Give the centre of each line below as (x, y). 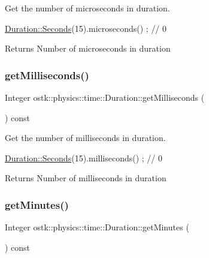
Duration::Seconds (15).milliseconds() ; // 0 (84, 157)
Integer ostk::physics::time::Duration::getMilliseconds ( (105, 97)
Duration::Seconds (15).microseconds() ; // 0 (86, 28)
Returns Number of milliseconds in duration (86, 178)
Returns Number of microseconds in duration (88, 48)
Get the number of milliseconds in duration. (85, 138)
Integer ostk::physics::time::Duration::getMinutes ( (97, 227)
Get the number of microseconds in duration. (87, 8)
